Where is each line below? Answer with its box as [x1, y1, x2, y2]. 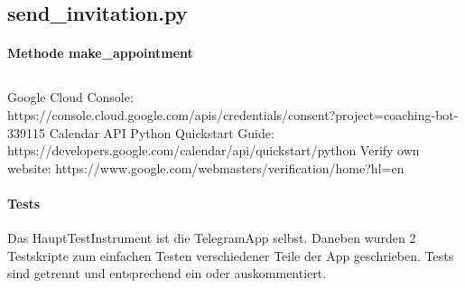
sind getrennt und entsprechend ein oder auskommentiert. [7, 264, 327, 283]
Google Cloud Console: [7, 88, 134, 107]
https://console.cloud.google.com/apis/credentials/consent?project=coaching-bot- [7, 105, 459, 124]
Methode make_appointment [7, 43, 193, 62]
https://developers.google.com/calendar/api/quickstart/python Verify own [7, 141, 420, 160]
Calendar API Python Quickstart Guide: [49, 123, 274, 142]
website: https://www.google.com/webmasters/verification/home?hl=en [7, 158, 405, 177]
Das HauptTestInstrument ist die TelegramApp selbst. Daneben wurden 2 [7, 228, 416, 247]
